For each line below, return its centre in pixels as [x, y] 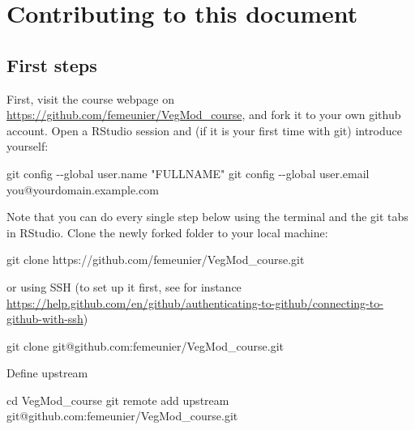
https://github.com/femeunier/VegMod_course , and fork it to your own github [204, 115]
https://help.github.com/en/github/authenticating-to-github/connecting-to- [195, 302]
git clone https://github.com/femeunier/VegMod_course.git [156, 260]
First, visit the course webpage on [90, 98]
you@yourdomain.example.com [83, 189]
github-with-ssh [45, 319]
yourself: [28, 146]
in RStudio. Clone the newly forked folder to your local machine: [167, 232]
